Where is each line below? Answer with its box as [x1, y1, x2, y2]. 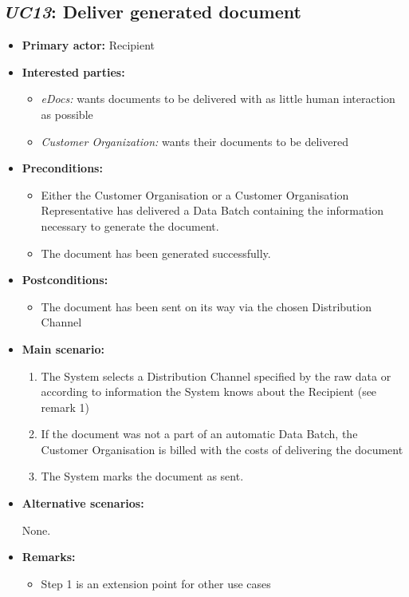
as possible [41, 105, 93, 122]
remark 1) [41, 398, 89, 415]
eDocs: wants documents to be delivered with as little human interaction [41, 90, 395, 107]
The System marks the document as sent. [41, 468, 244, 484]
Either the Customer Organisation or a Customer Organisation [41, 186, 349, 203]
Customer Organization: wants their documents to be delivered [41, 132, 348, 149]
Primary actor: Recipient [22, 37, 155, 53]
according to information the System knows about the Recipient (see [41, 383, 377, 400]
